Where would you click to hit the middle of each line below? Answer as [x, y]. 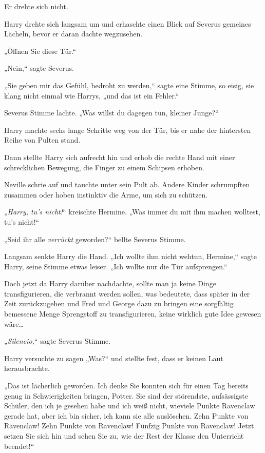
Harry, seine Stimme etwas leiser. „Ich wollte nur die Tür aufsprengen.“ [116, 266]
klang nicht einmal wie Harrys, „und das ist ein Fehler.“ [92, 95]
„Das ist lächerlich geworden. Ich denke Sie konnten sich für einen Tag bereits [126, 386]
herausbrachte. [27, 368]
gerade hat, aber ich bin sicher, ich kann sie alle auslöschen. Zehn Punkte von [126, 415]
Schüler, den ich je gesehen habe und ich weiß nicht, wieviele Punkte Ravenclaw [130, 406]
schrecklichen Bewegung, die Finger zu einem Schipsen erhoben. [104, 167]
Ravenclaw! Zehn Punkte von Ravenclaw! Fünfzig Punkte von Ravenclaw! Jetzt [129, 426]
